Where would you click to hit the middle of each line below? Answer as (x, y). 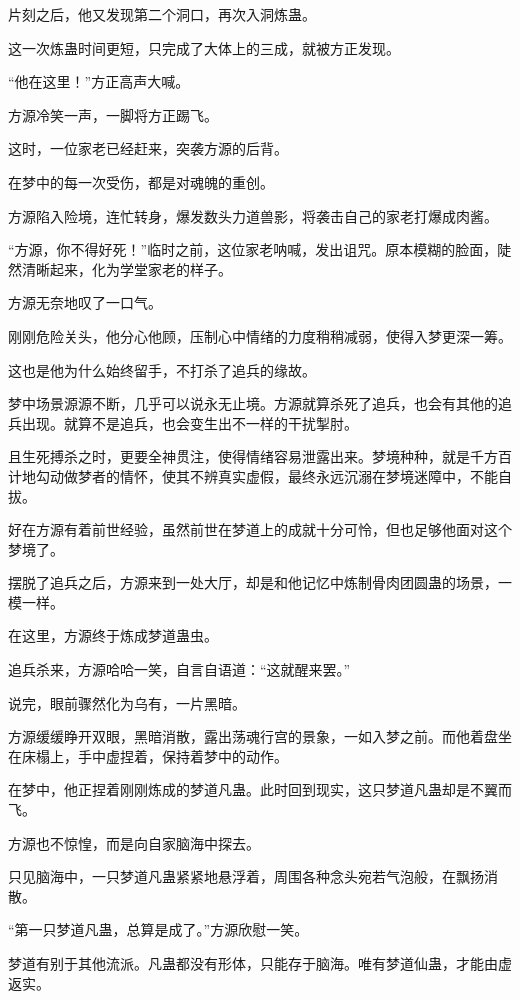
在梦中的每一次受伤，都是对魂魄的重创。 (141, 181)
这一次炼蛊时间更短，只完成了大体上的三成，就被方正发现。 (204, 47)
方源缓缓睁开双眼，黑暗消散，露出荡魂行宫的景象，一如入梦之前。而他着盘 (253, 736)
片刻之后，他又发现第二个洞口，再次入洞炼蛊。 (162, 14)
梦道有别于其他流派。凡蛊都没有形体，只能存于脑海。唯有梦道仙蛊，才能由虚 (260, 963)
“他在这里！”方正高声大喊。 (99, 81)
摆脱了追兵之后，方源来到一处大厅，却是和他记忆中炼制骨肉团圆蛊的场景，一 (260, 582)
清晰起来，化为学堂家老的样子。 (126, 268)
